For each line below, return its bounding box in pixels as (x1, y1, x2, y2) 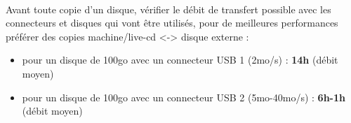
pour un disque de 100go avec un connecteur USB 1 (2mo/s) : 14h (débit (22, 52, 338, 67)
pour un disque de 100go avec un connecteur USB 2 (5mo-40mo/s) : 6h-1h (22, 89, 345, 104)
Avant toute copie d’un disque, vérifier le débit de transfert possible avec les (6, 1, 331, 16)
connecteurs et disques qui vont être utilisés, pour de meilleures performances (6, 15, 338, 30)
